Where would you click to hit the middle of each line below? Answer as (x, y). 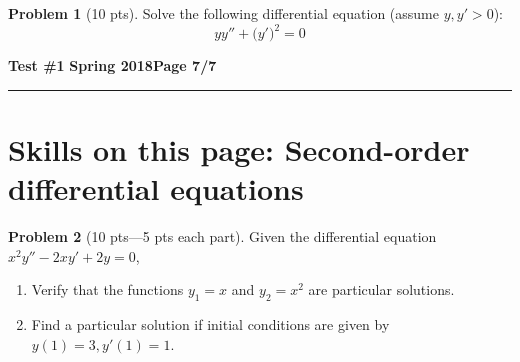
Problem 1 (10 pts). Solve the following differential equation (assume (223, 13)
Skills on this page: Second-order (239, 148)
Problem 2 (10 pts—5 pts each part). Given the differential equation (222, 236)
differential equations (156, 188)
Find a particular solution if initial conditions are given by (210, 323)
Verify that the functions (107, 289)
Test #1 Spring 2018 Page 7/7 (112, 65)
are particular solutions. (381, 289)
